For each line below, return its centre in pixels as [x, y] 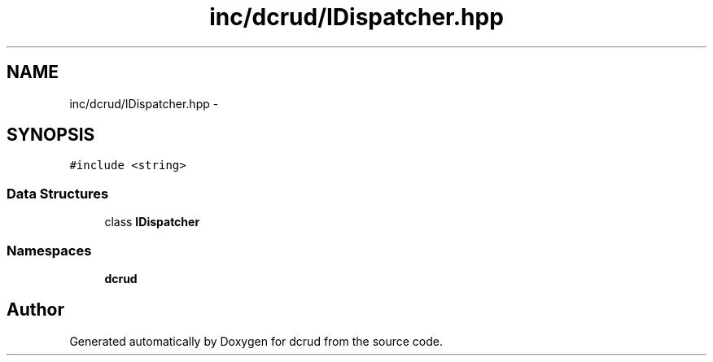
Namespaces [49, 250]
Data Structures [58, 193]
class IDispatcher [152, 222]
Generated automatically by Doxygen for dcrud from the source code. [256, 341]
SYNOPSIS [51, 135]
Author [35, 310]
